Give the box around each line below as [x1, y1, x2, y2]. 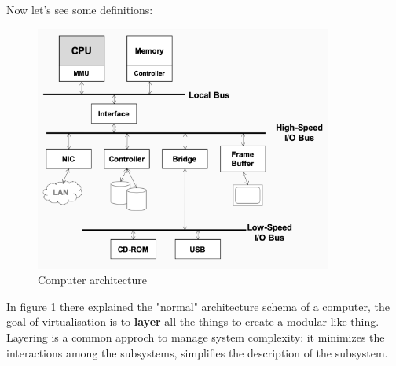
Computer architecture [38, 272, 147, 288]
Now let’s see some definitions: [6, 2, 153, 17]
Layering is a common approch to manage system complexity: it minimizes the [6, 328, 385, 345]
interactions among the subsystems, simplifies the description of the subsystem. [6, 344, 388, 360]
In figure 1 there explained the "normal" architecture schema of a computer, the [6, 298, 390, 314]
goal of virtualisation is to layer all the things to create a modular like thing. [6, 313, 379, 330]
